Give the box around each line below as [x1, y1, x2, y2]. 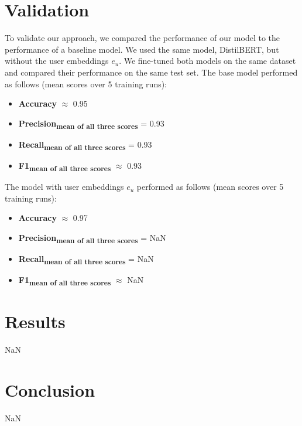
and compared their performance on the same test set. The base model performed [5, 66, 298, 78]
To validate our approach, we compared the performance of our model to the [5, 32, 280, 44]
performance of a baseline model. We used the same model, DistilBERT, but [5, 43, 279, 55]
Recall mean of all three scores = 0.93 [18, 138, 152, 152]
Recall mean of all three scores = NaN [18, 252, 154, 266]
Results [5, 309, 66, 333]
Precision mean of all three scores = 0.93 [18, 117, 164, 131]
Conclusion [5, 378, 95, 402]
